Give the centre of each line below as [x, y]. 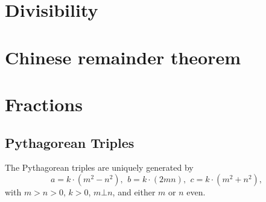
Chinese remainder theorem [123, 57]
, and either [134, 191]
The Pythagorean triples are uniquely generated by [99, 167]
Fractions [44, 104]
